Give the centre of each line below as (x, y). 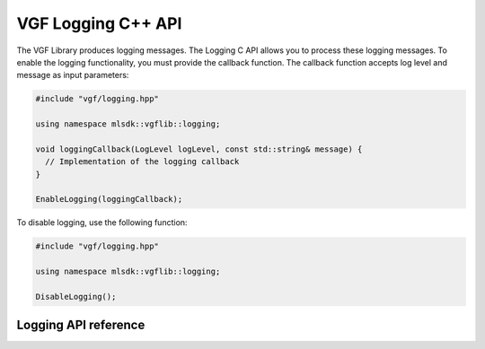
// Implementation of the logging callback (142, 162)
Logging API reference (81, 325)
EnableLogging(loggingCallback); (109, 199)
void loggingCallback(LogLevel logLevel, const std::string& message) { (199, 149)
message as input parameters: (73, 75)
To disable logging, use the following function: (102, 222)
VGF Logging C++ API (99, 23)
